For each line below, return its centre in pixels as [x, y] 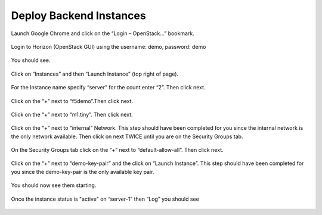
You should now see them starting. [54, 185]
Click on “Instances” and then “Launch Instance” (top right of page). [95, 74]
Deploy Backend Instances [78, 15]
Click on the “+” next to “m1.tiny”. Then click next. [72, 114]
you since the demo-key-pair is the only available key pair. [83, 172]
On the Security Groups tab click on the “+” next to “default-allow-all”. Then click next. [117, 150]
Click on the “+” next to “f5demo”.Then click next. [72, 101]
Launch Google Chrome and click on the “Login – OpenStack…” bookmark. [103, 33]
